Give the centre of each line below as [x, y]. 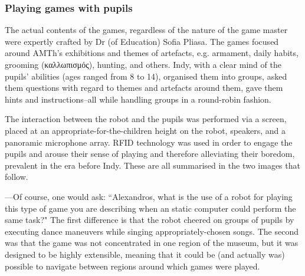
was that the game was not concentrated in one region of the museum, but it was [152, 243]
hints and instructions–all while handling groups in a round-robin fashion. [138, 99]
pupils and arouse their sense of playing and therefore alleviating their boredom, [150, 154]
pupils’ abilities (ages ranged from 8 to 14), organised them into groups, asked [146, 76]
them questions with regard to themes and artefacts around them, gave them [144, 88]
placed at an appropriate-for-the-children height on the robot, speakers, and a [145, 130]
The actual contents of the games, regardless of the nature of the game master [146, 30]
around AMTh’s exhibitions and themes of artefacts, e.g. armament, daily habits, [152, 53]
